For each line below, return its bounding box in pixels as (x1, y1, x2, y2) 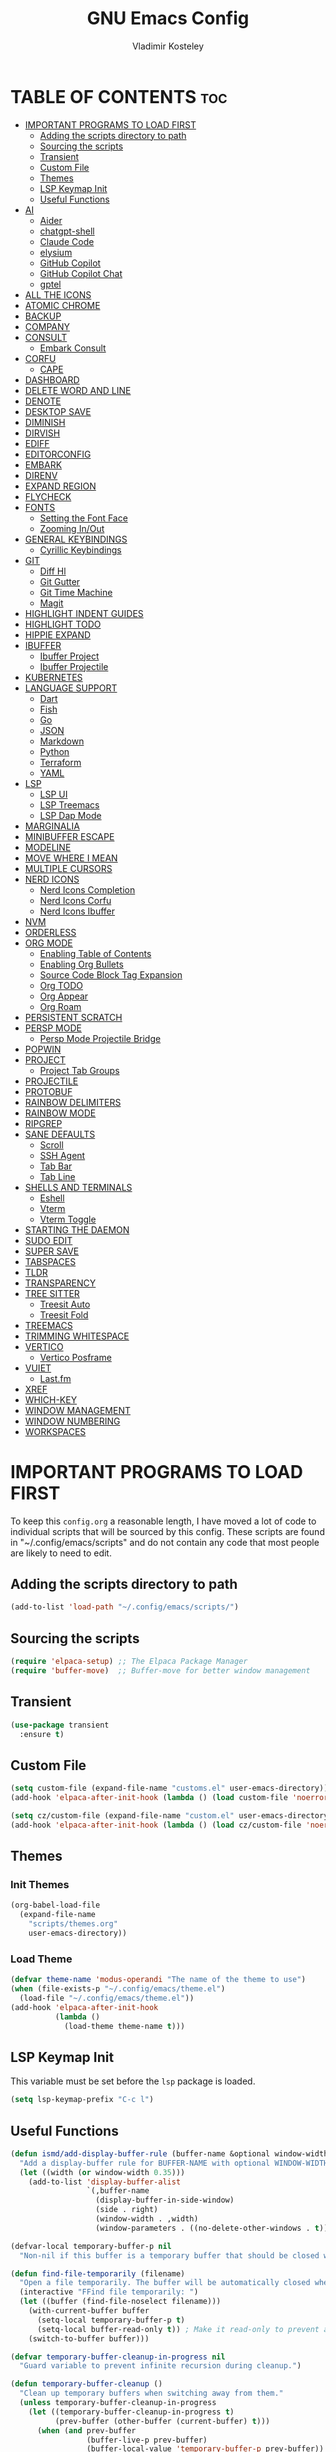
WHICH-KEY (24, 1393, 78, 1406)
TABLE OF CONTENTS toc (10, 85, 228, 108)
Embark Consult (39, 342, 107, 354)
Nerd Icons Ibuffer (39, 905, 116, 917)
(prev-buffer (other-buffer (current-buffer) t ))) (54, 2416, 271, 2426)
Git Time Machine (39, 586, 113, 598)
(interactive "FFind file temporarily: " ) (19, 2287, 199, 2297)
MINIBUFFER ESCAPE (24, 830, 115, 842)
